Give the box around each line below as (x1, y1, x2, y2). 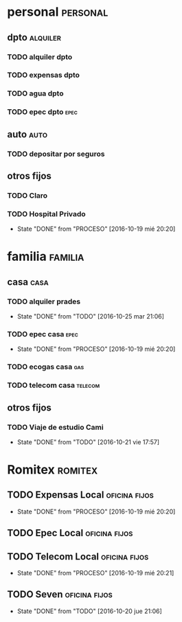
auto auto (7, 128, 48, 140)
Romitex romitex (7, 462, 98, 478)
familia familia (7, 249, 84, 264)
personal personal (7, 4, 109, 20)
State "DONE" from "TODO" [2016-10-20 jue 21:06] (16, 607, 163, 615)
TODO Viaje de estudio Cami (7, 422, 104, 432)
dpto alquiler (7, 32, 62, 43)
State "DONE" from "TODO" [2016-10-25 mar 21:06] (16, 312, 165, 321)
